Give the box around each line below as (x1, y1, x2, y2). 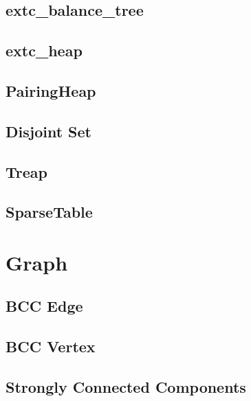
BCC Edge (6, 295, 83, 317)
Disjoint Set (6, 120, 91, 141)
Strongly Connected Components (6, 376, 246, 398)
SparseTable (6, 201, 93, 222)
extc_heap (6, 40, 83, 61)
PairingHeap (6, 80, 96, 101)
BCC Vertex (6, 336, 96, 357)
